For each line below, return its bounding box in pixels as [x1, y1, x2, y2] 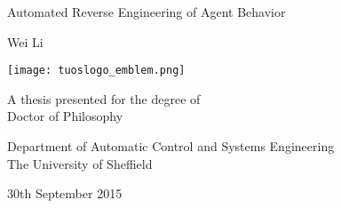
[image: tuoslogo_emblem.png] [7, 64, 186, 77]
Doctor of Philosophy [7, 107, 123, 125]
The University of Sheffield [7, 154, 153, 172]
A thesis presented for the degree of [7, 89, 201, 108]
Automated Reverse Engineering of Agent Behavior [7, 3, 286, 20]
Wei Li [7, 32, 44, 51]
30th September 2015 [7, 184, 123, 203]
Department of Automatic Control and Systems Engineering [7, 137, 335, 156]
